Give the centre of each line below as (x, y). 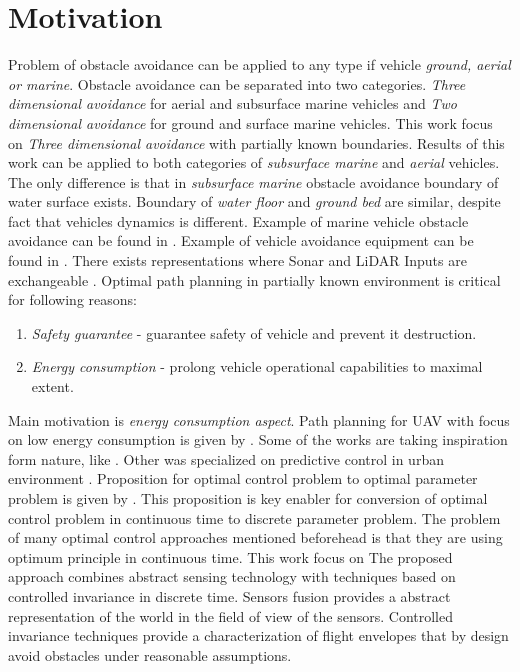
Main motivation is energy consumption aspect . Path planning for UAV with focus (259, 419)
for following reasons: (72, 299)
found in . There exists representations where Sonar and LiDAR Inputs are (237, 260)
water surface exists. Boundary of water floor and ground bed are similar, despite (254, 201)
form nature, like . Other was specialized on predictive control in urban (226, 458)
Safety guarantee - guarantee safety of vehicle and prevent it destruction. (254, 332)
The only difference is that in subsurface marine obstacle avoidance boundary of (253, 181)
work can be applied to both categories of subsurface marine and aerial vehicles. (254, 162)
